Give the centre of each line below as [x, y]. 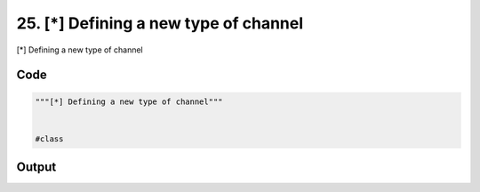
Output [36, 168]
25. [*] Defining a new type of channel [160, 23]
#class [49, 139]
